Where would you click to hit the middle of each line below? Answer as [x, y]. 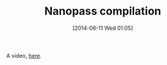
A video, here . [24, 55]
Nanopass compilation [103, 11]
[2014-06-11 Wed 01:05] [103, 28]
